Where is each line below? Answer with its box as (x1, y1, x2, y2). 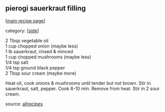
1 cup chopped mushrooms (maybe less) (5, 54, 91, 60)
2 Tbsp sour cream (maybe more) (5, 70, 77, 76)
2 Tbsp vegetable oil (5, 37, 49, 43)
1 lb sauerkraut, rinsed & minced (5, 48, 73, 54)
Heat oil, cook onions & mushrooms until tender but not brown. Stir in (5, 80, 151, 86)
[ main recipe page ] (5, 17, 46, 24)
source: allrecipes (5, 101, 43, 107)
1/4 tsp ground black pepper (5, 64, 65, 71)
